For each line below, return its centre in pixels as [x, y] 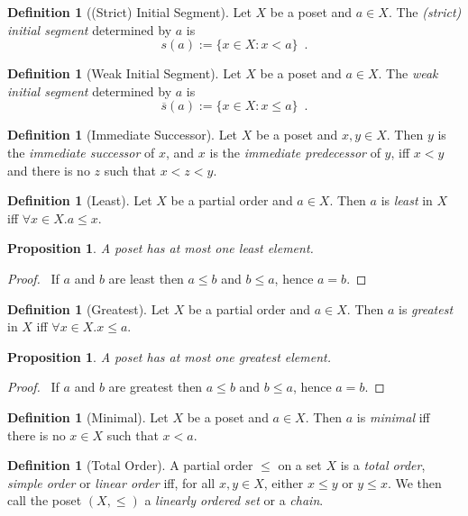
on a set [300, 465]
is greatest [426, 308]
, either [284, 482]
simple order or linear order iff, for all [111, 482]
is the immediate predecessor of [295, 152]
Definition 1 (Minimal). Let [88, 416]
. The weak [408, 73]
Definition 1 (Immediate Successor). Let [123, 135]
